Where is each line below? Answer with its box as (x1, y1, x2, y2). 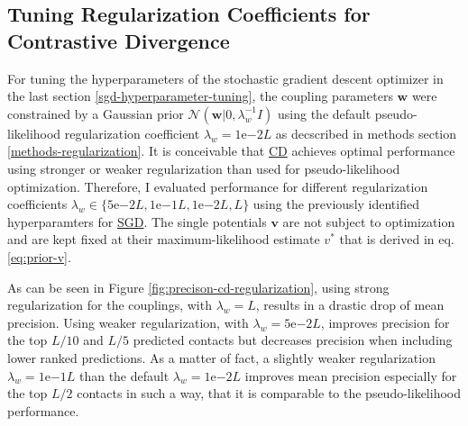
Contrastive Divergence (7, 26, 230, 54)
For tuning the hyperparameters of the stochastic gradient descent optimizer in (7, 68, 444, 87)
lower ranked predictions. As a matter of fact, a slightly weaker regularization (7, 348, 436, 367)
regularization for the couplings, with (7, 295, 212, 314)
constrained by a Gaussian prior (7, 104, 184, 122)
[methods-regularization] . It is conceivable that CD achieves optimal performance (7, 141, 455, 160)
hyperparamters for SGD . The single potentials (7, 212, 267, 231)
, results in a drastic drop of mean (255, 295, 445, 314)
